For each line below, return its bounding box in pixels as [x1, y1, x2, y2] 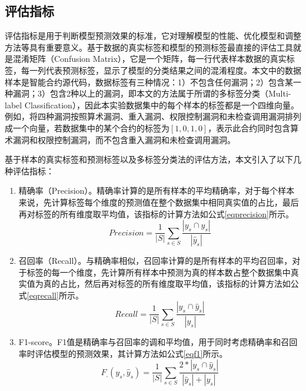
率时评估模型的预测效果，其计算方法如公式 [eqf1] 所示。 [18, 347, 228, 359]
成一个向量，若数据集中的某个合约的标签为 [5, 121, 169, 134]
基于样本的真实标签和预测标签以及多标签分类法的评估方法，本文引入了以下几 [5, 153, 301, 165]
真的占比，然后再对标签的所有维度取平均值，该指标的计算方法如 [43, 277, 291, 290]
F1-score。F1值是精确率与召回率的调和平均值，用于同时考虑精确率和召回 [18, 336, 298, 348]
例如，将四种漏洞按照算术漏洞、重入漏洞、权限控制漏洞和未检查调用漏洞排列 [5, 110, 301, 122]
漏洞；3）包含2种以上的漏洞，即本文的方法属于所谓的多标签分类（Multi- [12, 87, 291, 100]
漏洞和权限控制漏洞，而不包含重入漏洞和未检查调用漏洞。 [12, 133, 235, 145]
